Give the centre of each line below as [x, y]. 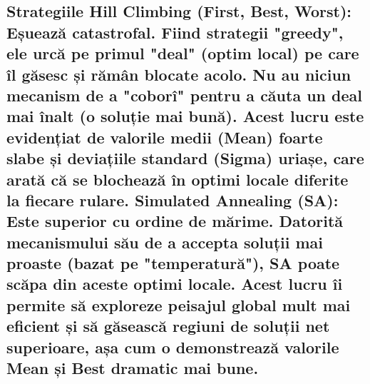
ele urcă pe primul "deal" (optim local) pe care [183, 53]
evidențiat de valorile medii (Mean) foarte [165, 137]
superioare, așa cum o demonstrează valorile [173, 347]
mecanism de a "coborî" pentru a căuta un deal [184, 95]
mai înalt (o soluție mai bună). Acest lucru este [185, 116]
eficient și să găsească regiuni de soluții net [168, 326]
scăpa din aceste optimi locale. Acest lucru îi [175, 284]
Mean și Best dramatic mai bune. [133, 368]
